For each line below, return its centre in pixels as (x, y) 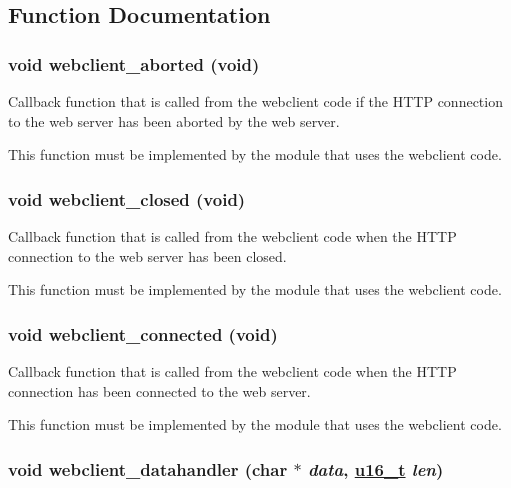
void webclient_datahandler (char (148, 468)
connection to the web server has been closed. (147, 255)
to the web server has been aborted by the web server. (174, 120)
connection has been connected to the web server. (159, 390)
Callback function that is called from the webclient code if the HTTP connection (255, 101)
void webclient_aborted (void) (134, 63)
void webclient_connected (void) (143, 333)
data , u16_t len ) (375, 468)
